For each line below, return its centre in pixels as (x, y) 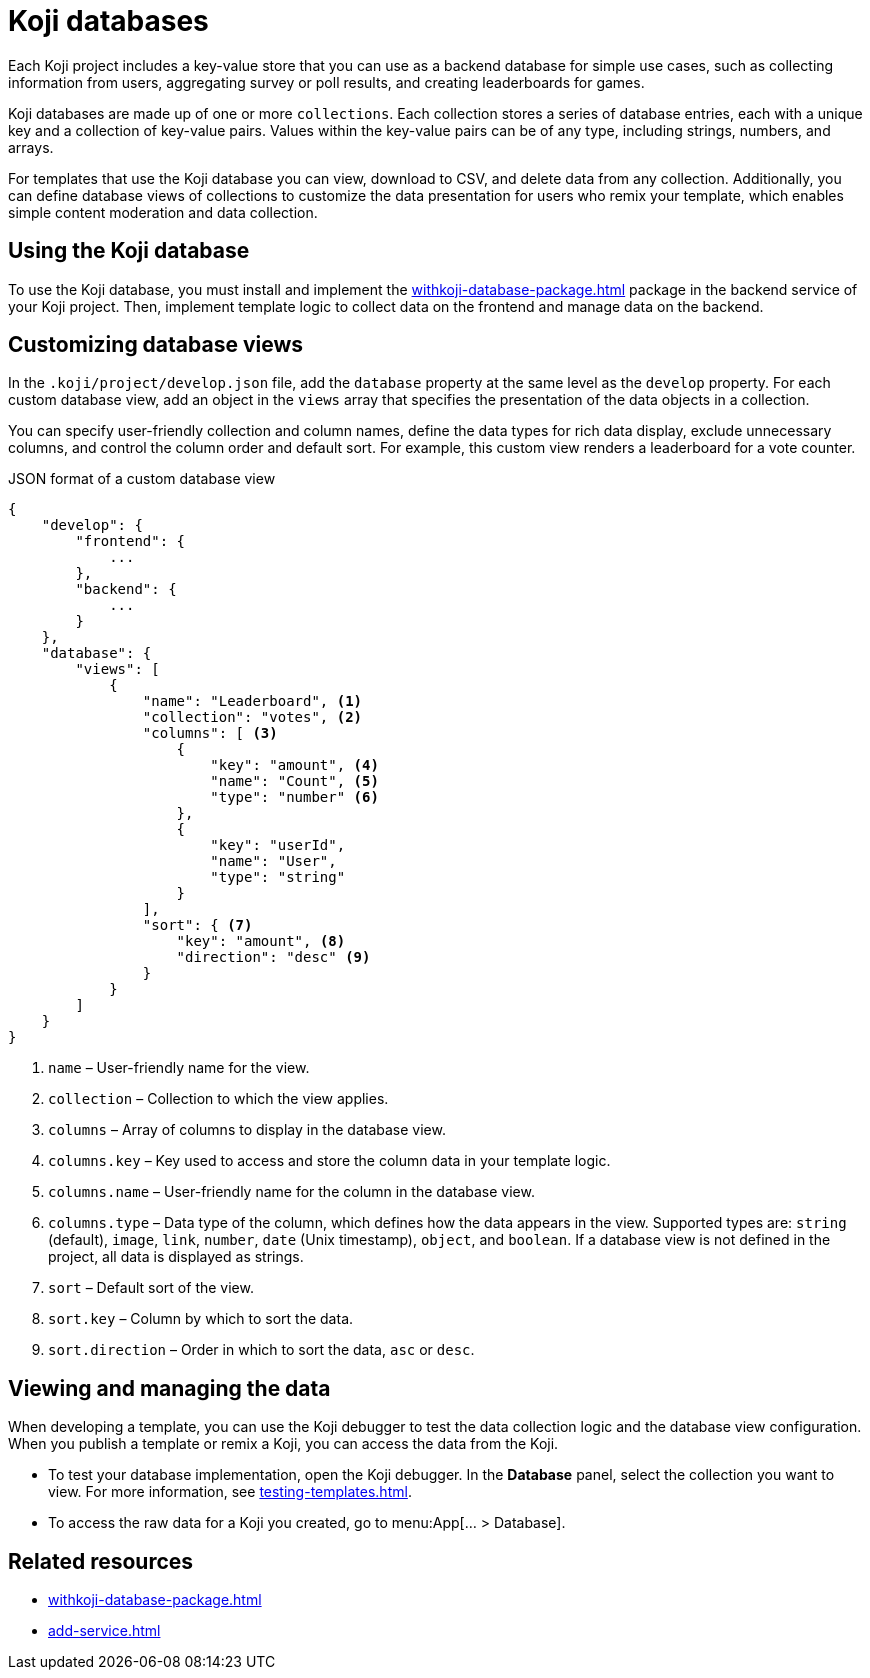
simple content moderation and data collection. (163, 212)
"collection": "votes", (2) (252, 717)
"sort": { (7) (197, 925)
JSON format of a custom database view (142, 479)
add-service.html (104, 1631)
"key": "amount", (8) (261, 941)
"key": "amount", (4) (294, 765)
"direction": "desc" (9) (273, 957)
